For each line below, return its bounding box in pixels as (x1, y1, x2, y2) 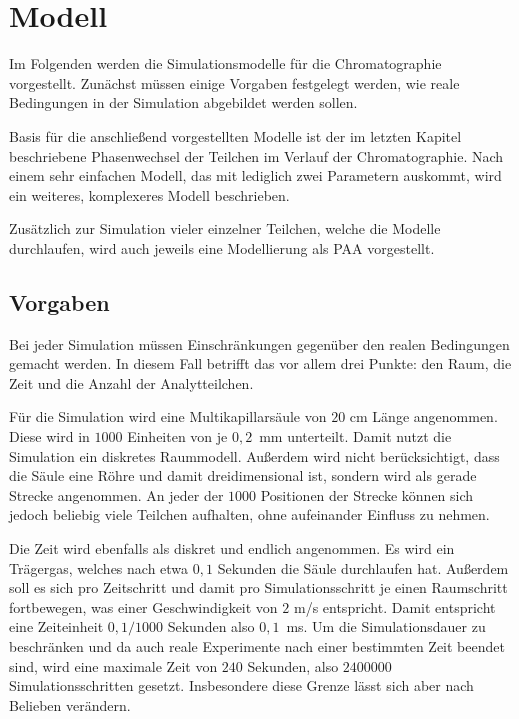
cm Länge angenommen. (349, 406, 498, 427)
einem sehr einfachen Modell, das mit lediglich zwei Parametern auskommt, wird (9, 165, 502, 186)
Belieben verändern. (9, 694, 131, 715)
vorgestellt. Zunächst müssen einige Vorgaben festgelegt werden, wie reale (9, 72, 460, 93)
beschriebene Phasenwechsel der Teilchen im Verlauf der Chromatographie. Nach (9, 145, 504, 166)
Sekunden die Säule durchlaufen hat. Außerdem (217, 557, 509, 578)
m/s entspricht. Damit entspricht (293, 596, 496, 617)
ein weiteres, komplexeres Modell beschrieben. (9, 184, 290, 205)
